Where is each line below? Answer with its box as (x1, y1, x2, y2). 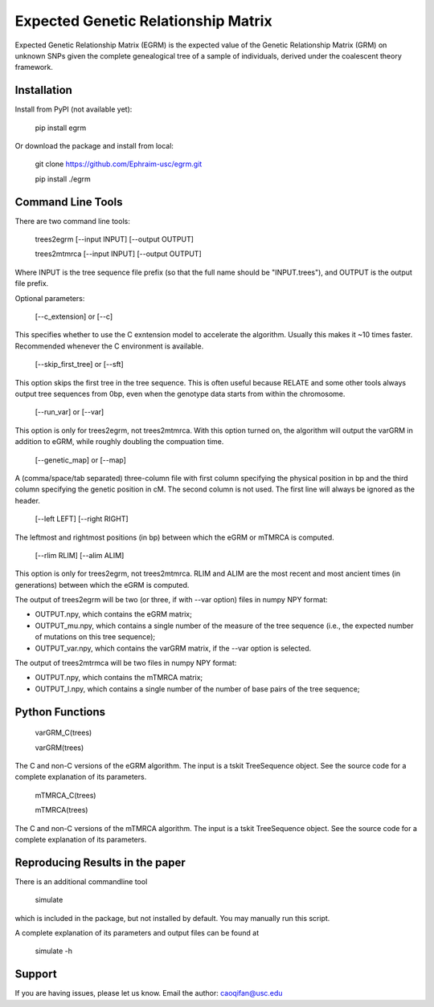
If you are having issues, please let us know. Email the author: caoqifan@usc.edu (14, 989, 283, 998)
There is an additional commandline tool (14, 876, 148, 887)
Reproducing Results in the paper (14, 855, 186, 869)
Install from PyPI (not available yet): (14, 104, 133, 114)
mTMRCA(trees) (35, 805, 88, 815)
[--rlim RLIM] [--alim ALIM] (35, 550, 125, 560)
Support (14, 968, 57, 981)
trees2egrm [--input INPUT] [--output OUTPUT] (35, 234, 194, 244)
